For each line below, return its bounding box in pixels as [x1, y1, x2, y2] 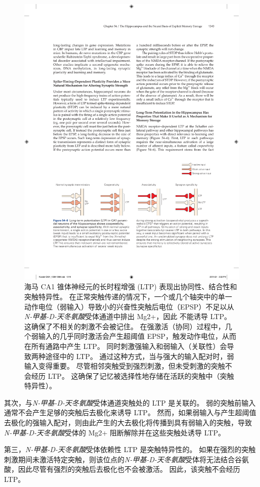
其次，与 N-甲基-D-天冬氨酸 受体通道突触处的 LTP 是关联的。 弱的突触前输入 [4, 397, 256, 408]
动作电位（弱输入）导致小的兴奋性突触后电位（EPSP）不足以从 [24, 301, 234, 312]
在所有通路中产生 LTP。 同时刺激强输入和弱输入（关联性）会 [24, 340, 227, 351]
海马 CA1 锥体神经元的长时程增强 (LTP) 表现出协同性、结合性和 [24, 281, 237, 292]
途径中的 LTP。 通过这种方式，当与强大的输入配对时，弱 [45, 350, 234, 361]
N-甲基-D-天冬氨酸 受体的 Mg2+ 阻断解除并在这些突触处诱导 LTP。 [4, 427, 225, 437]
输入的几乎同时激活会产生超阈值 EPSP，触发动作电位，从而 [38, 331, 237, 341]
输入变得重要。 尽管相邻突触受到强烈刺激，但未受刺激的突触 [24, 361, 225, 371]
